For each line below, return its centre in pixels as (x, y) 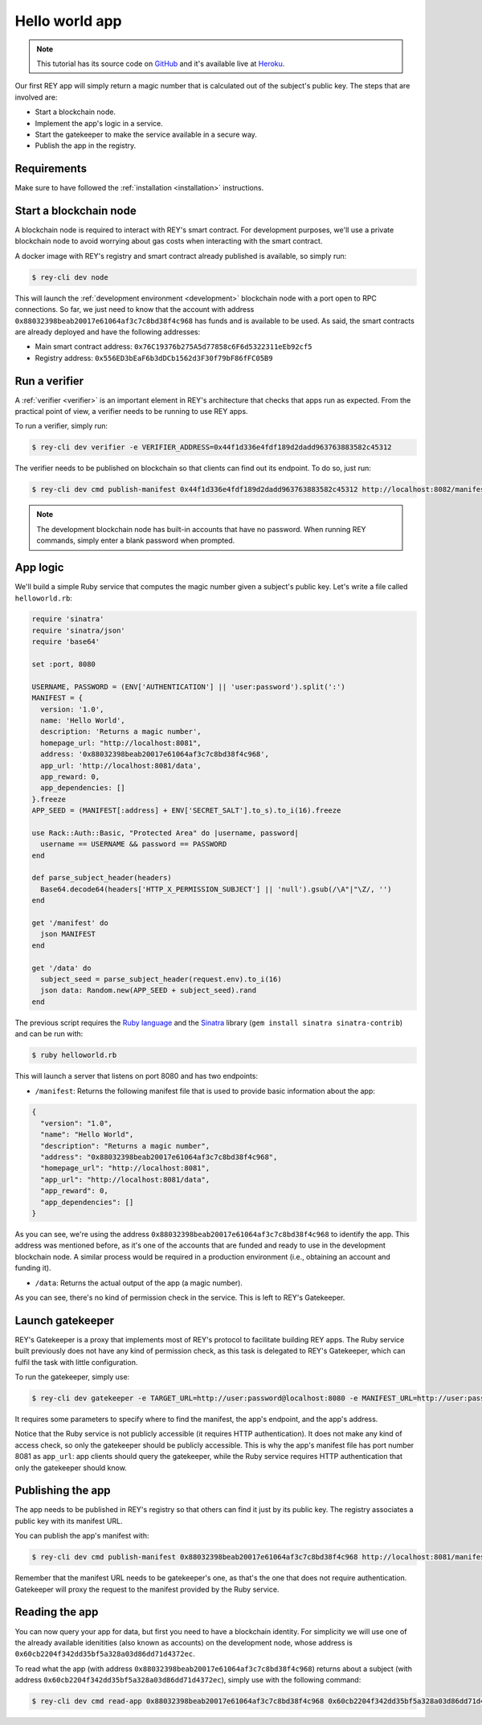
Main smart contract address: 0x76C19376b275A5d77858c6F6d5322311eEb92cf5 (174, 346)
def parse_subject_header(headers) (102, 878)
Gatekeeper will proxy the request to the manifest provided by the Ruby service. (147, 1589)
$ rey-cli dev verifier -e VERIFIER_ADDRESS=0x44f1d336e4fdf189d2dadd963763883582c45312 (212, 447)
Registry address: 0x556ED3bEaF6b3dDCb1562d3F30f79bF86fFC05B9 (154, 358)
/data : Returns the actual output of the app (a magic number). (139, 1283)
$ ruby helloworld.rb (74, 1055)
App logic (39, 568)
